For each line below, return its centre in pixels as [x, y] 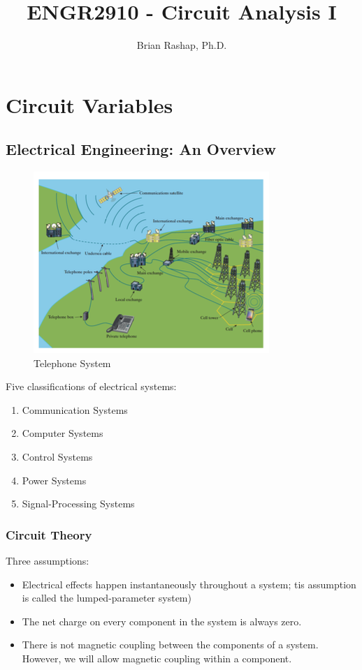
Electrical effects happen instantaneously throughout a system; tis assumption [189, 584]
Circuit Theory [49, 534]
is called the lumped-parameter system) [107, 598]
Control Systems [57, 457]
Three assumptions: [48, 561]
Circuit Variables [89, 104]
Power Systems [54, 480]
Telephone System [72, 363]
